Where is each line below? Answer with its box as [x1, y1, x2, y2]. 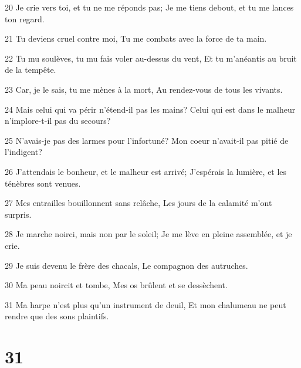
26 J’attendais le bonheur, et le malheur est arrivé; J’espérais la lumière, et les [5, 165, 287, 177]
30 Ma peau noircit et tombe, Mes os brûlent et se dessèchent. [5, 279, 228, 291]
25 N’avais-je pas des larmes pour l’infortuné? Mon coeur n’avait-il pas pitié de [5, 134, 289, 146]
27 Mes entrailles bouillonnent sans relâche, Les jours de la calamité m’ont [5, 197, 272, 209]
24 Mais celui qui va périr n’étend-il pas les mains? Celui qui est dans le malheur [5, 103, 296, 115]
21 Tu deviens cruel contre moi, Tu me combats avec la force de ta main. [5, 32, 267, 45]
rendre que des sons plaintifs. [5, 310, 109, 322]
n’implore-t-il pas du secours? [5, 114, 111, 127]
